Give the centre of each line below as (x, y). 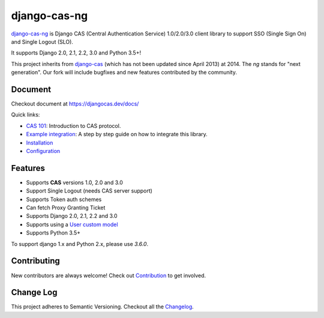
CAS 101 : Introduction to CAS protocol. (73, 125)
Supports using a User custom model (72, 224)
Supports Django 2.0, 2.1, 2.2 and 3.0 (72, 216)
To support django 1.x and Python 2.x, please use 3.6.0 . (80, 244)
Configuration (43, 151)
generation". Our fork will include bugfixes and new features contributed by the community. (124, 73)
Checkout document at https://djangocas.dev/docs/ (75, 104)
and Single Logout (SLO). (42, 41)
